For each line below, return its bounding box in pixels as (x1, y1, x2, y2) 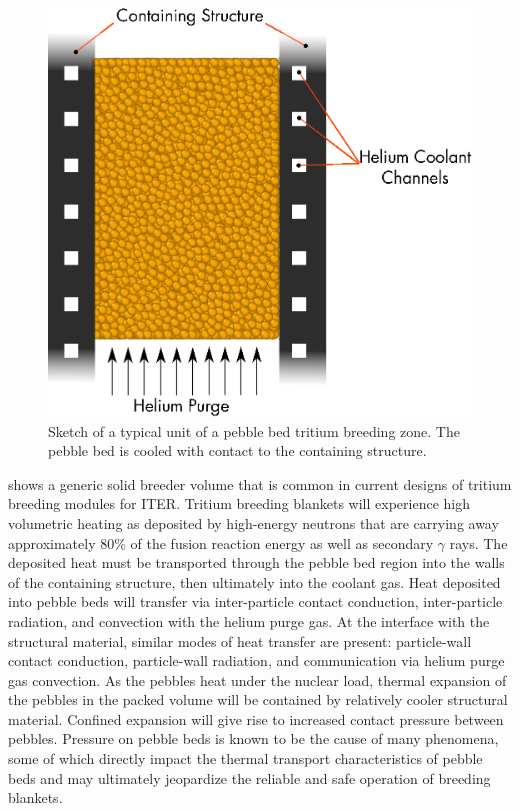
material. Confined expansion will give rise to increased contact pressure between (8, 708, 504, 729)
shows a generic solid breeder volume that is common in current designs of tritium (8, 473, 512, 494)
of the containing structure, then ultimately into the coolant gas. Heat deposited (8, 571, 501, 592)
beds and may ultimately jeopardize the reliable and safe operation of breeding (8, 767, 491, 788)
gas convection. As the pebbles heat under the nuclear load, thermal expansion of (8, 669, 507, 690)
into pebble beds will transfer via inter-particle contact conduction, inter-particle (8, 591, 503, 612)
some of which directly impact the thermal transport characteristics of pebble (8, 748, 483, 769)
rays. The (449, 532, 508, 553)
